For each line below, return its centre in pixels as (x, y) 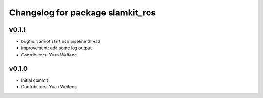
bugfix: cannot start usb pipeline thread (61, 42)
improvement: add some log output (56, 48)
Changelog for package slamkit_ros (83, 13)
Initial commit (35, 80)
